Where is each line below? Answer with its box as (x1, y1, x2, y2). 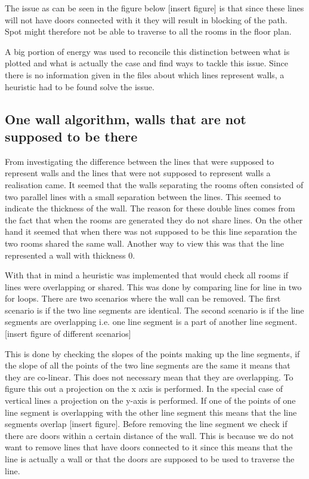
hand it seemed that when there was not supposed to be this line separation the (5, 225, 297, 238)
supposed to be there (5, 127, 138, 145)
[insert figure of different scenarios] (5, 327, 131, 340)
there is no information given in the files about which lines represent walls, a (5, 68, 285, 81)
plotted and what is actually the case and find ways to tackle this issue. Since (5, 57, 288, 69)
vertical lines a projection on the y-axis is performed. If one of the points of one (5, 394, 296, 407)
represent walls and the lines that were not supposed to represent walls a (5, 167, 271, 179)
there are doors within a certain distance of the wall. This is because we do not (5, 429, 294, 441)
